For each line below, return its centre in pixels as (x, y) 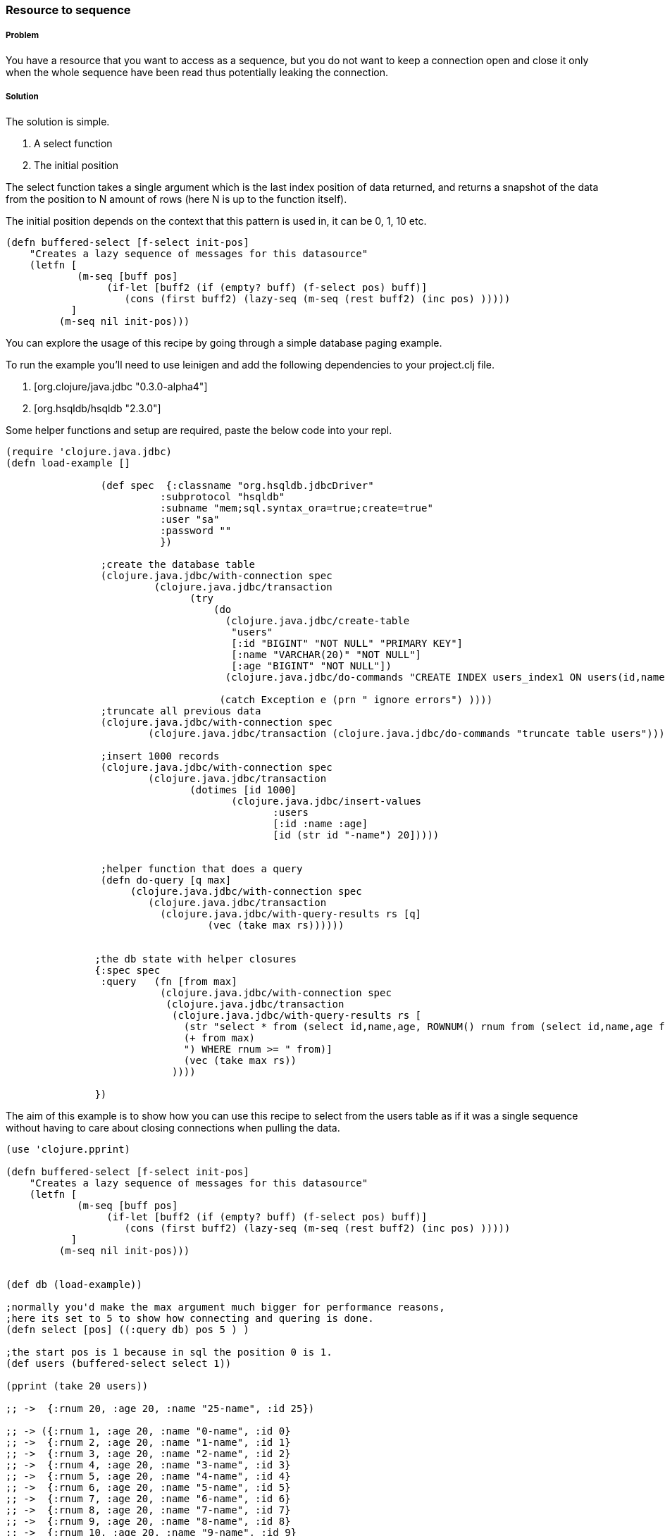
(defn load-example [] (68, 463)
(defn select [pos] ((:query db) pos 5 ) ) (128, 1329)
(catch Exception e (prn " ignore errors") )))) (356, 699)
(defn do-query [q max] (166, 880)
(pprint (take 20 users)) (77, 1386)
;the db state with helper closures (196, 959)
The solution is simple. (58, 121)
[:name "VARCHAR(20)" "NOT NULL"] (327, 654)
